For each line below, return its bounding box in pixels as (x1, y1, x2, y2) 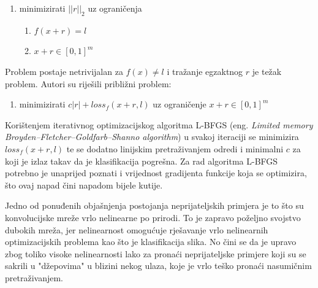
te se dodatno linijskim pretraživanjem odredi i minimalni (66, 142, 284, 155)
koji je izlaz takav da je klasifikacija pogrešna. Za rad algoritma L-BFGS (5, 154, 278, 167)
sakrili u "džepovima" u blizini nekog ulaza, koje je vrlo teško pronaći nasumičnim (5, 259, 312, 272)
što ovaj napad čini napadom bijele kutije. (5, 178, 163, 191)
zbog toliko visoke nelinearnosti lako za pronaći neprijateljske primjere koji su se (5, 247, 306, 260)
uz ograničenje (153, 98, 206, 111)
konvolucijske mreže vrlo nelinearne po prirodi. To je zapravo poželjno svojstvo (5, 211, 301, 224)
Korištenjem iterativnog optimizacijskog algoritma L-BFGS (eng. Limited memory (5, 118, 313, 131)
